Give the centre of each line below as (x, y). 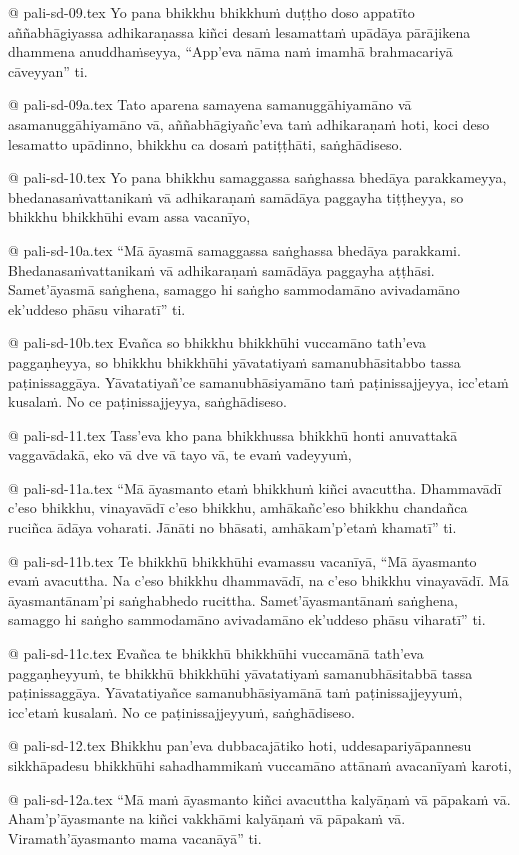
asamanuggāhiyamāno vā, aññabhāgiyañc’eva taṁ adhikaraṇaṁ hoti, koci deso (249, 123)
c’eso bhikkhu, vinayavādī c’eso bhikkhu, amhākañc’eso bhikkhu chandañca (238, 507)
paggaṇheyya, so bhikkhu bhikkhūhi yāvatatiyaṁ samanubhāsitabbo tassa (234, 361)
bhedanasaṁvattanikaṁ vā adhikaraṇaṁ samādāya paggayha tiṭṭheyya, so (236, 196)
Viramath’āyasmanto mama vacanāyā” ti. (135, 837)
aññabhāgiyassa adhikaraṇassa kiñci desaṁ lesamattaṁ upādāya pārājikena (239, 31)
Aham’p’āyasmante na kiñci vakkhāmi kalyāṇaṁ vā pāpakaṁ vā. (207, 818)
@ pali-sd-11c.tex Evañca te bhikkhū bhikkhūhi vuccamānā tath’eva (216, 653)
